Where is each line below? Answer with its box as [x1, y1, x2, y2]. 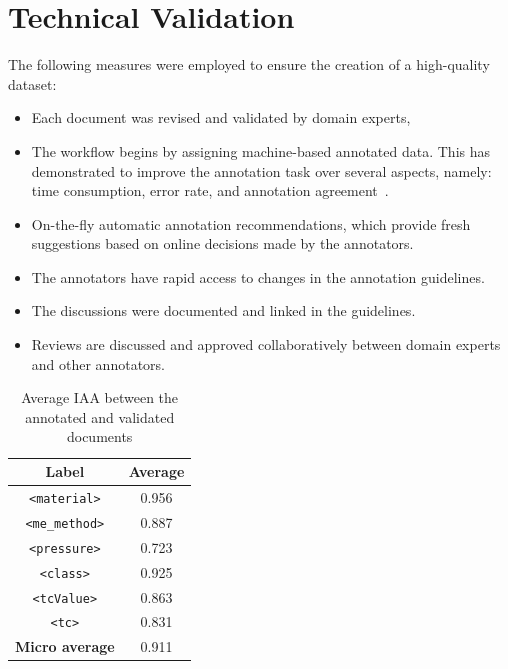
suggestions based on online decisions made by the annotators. [31, 233, 414, 254]
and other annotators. [31, 353, 165, 374]
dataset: [8, 73, 57, 94]
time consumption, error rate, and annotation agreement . [31, 180, 389, 201]
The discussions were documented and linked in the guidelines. [31, 300, 416, 321]
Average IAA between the [21, 387, 179, 408]
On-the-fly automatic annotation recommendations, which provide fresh [31, 213, 471, 234]
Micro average [15, 636, 115, 657]
